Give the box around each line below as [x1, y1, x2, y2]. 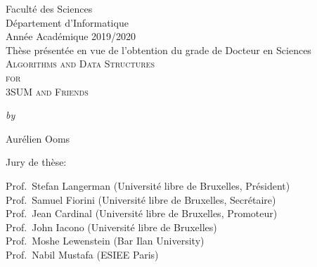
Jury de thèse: [6, 155, 67, 169]
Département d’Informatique [6, 15, 129, 30]
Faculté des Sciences [6, 1, 93, 15]
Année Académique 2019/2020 [6, 29, 136, 44]
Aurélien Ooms [6, 131, 70, 145]
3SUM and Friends [6, 84, 89, 98]
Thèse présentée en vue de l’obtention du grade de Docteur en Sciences [6, 42, 311, 57]
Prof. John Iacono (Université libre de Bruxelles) [6, 219, 217, 234]
